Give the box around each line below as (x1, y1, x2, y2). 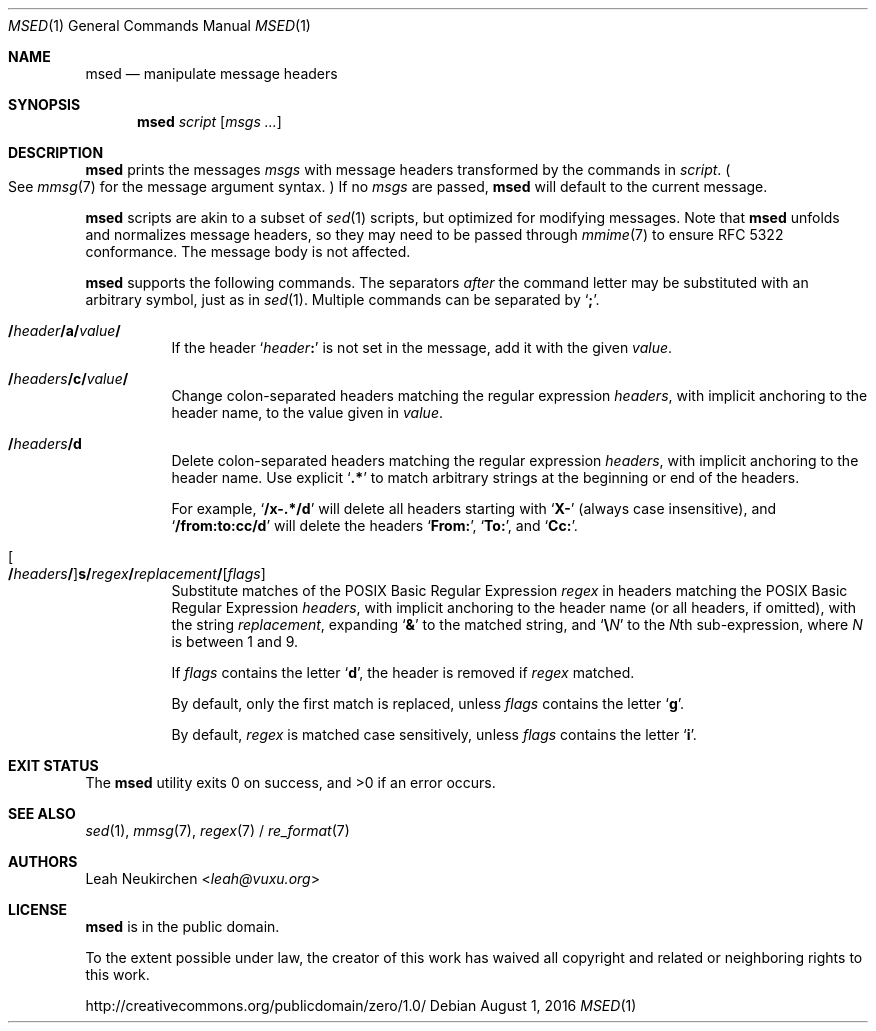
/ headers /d (8, 435, 82, 452)
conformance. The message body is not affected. (85, 243, 411, 260)
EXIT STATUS (8, 757, 99, 774)
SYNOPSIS (8, 96, 81, 113)
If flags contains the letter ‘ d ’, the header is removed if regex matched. (171, 664, 635, 681)
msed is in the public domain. (85, 918, 280, 935)
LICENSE (8, 901, 68, 918)
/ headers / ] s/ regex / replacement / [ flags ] (8, 565, 266, 582)
